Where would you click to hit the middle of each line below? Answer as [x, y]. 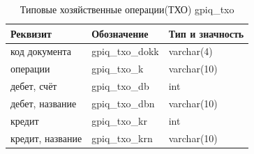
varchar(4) [190, 51]
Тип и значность [206, 33]
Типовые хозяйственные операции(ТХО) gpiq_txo [127, 9]
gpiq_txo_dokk [125, 51]
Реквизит [31, 33]
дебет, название [44, 103]
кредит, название [46, 138]
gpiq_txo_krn [122, 138]
